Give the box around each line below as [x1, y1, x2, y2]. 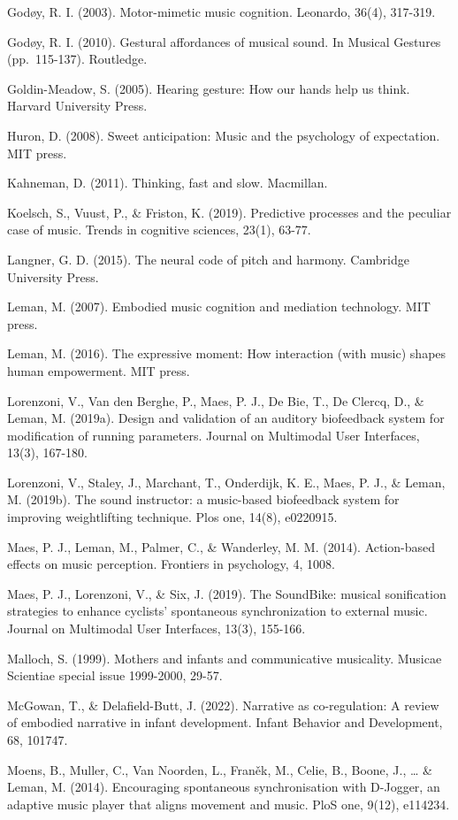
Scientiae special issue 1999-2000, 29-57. [7, 666, 223, 685]
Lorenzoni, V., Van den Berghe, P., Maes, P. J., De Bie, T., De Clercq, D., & [7, 391, 424, 410]
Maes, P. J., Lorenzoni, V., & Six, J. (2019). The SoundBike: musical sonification [7, 584, 447, 602]
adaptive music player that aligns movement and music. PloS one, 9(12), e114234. [7, 794, 450, 813]
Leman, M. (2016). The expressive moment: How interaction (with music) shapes [7, 344, 447, 363]
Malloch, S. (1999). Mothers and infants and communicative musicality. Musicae [7, 648, 442, 667]
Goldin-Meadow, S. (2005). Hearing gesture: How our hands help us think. [7, 79, 410, 97]
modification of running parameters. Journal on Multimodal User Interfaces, [7, 425, 420, 444]
